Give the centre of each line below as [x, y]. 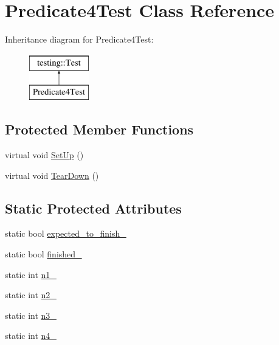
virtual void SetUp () [44, 155]
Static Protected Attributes [93, 208]
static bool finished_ [43, 254]
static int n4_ [31, 336]
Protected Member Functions [99, 129]
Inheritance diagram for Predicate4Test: [79, 39]
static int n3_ [31, 315]
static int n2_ [31, 295]
